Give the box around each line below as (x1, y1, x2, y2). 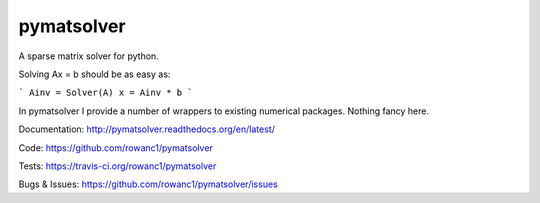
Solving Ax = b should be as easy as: (18, 68, 171, 80)
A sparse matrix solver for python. (18, 50, 159, 62)
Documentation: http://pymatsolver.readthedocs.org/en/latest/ (18, 123, 275, 135)
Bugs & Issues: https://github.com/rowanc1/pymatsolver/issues (18, 178, 279, 190)
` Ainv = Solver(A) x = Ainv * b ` (18, 87, 194, 99)
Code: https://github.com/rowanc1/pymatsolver (18, 141, 214, 154)
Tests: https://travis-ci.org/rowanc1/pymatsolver (18, 160, 217, 172)
